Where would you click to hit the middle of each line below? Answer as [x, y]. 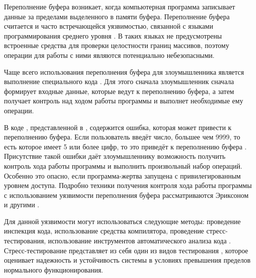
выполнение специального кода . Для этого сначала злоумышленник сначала [119, 81]
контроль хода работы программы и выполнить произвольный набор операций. [123, 165]
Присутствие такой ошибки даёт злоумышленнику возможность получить [115, 156]
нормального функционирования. [54, 269]
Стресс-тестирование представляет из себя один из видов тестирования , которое [126, 250]
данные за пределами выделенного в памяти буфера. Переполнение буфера [117, 16]
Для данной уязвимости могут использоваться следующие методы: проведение [123, 221]
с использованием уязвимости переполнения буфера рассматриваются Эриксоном [126, 195]
